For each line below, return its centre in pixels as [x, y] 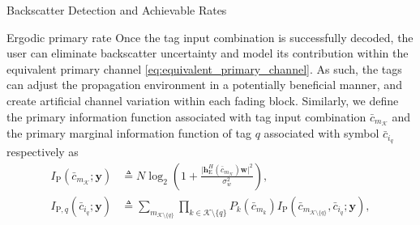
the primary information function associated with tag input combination [186, 116]
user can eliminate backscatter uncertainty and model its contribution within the [208, 53]
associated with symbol [321, 133]
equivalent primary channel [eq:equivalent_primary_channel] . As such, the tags [204, 68]
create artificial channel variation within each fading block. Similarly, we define [203, 100]
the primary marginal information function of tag [129, 133]
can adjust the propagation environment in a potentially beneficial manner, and [204, 85]
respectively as [43, 152]
